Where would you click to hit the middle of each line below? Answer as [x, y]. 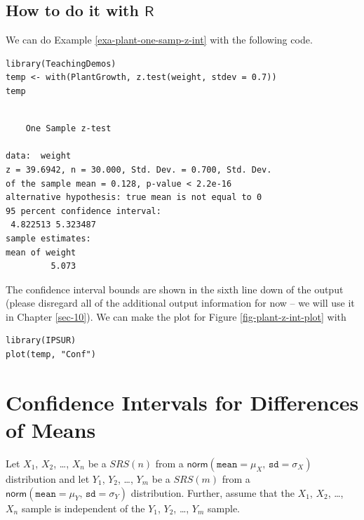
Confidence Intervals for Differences [182, 402]
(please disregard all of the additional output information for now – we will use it [180, 303]
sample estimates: [48, 238]
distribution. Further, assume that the [213, 492]
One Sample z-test [68, 129]
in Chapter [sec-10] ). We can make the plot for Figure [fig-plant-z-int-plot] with [176, 316]
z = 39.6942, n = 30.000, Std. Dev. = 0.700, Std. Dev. [139, 169]
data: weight [39, 156]
